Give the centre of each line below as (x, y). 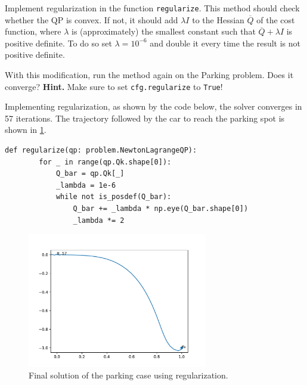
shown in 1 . (26, 130)
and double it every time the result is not (225, 43)
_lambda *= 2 (99, 220)
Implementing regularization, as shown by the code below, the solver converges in (153, 106)
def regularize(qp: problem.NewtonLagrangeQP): (101, 150)
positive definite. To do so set (58, 43)
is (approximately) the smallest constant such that (164, 31)
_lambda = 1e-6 (86, 185)
